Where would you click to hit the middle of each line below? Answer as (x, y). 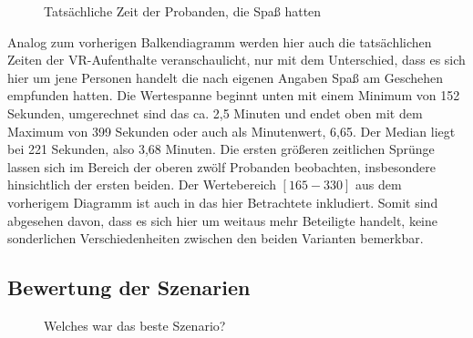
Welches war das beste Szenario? (135, 325)
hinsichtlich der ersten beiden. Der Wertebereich (142, 184)
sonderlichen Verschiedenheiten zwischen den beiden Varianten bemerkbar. (216, 238)
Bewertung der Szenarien (129, 287)
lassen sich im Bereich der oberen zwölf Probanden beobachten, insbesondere (221, 166)
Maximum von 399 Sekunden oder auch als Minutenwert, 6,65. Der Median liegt (231, 131)
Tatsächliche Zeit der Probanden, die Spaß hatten (183, 11)
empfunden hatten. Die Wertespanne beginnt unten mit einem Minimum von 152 (234, 95)
